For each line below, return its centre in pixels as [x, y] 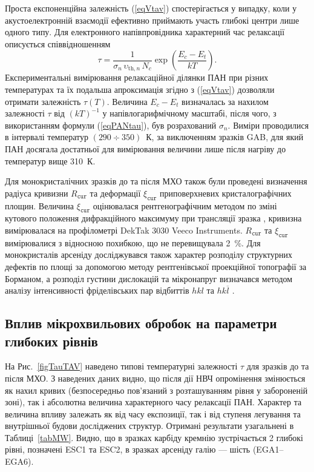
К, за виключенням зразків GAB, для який [225, 137]
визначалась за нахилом [225, 101]
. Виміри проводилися [268, 125]
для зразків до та [278, 366]
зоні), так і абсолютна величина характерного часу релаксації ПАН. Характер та [153, 402]
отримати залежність [43, 101]
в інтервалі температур [47, 137]
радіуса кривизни [37, 193]
